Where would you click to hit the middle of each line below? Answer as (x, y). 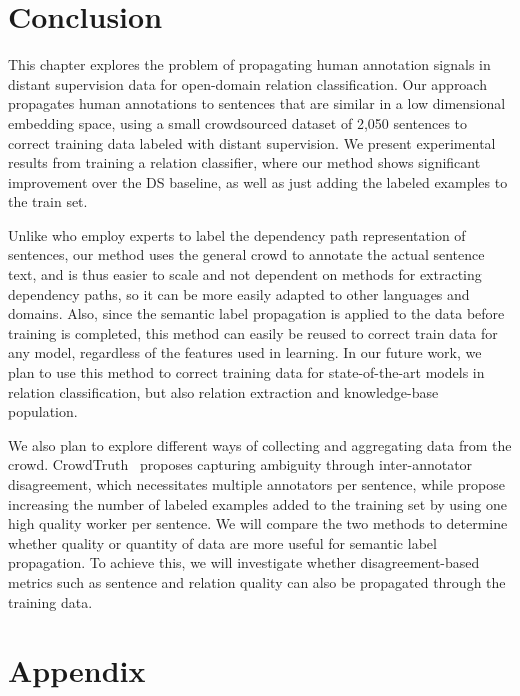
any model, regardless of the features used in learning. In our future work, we (245, 352)
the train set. (48, 201)
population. (43, 411)
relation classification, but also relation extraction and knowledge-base (223, 391)
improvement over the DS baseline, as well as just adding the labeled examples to (258, 181)
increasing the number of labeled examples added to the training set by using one (257, 503)
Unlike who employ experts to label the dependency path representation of (237, 234)
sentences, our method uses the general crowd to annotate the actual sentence (246, 254)
